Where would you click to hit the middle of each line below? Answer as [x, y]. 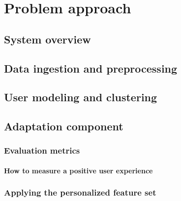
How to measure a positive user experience [78, 170]
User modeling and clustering [81, 97]
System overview [47, 39]
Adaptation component [64, 126]
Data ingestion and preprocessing [91, 68]
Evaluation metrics [42, 150]
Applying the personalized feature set [80, 192]
